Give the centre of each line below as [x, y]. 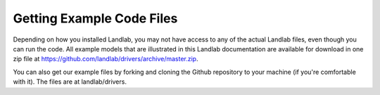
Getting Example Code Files [95, 18]
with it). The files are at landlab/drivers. [70, 82]
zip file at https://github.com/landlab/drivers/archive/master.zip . [106, 59]
